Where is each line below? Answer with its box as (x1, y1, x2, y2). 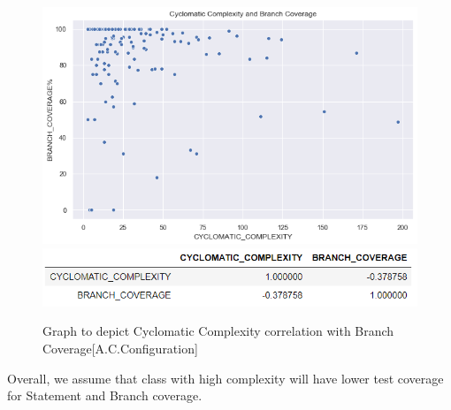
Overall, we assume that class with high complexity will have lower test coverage (7, 368, 444, 387)
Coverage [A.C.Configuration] (42, 338, 198, 357)
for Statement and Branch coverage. (7, 386, 203, 405)
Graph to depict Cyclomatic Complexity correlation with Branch (42, 322, 394, 340)
